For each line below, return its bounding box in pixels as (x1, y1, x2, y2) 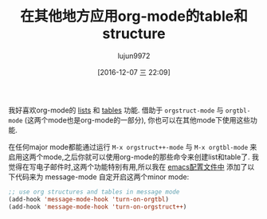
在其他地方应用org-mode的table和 (19, 7, 249, 25)
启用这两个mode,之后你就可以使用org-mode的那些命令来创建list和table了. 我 (8, 152, 259, 162)
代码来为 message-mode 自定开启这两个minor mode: (14, 172, 190, 182)
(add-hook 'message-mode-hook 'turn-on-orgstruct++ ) (8, 202, 187, 211)
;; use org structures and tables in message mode (8, 188, 180, 196)
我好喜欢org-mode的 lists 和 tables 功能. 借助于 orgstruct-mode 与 (8, 105, 224, 115)
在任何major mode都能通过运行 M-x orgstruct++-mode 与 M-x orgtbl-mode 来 (8, 142, 257, 151)
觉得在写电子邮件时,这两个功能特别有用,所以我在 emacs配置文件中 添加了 (8, 162, 248, 171)
